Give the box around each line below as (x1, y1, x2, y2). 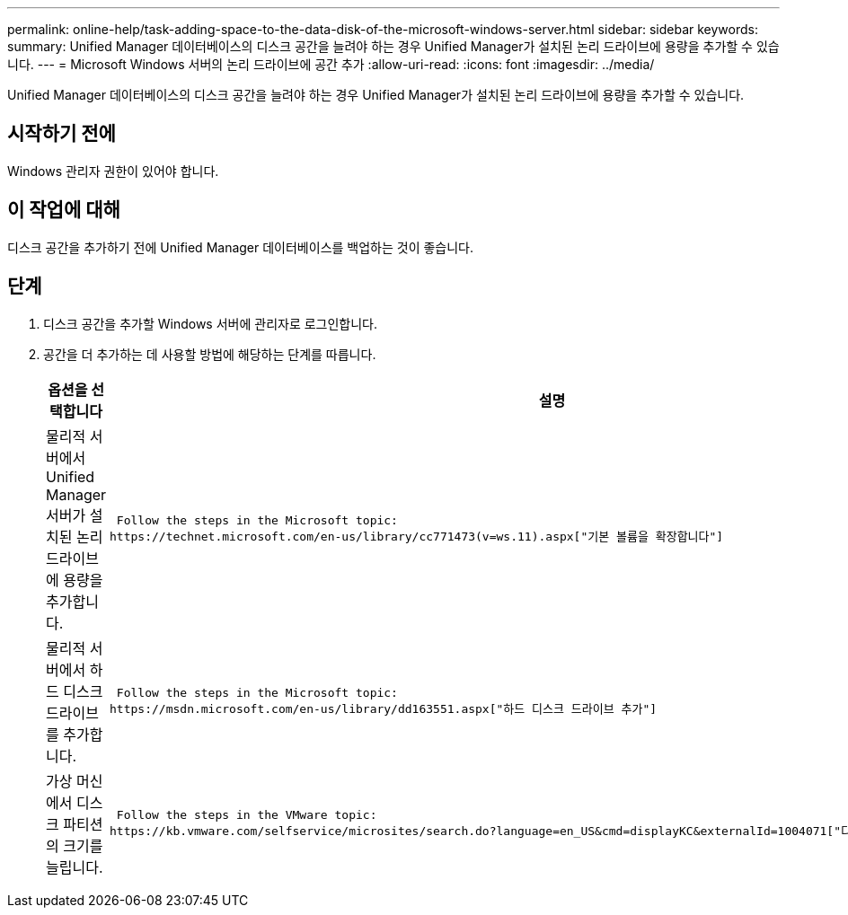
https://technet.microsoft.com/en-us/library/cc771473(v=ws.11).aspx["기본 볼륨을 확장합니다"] (110, 529, 724, 543)
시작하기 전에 (7, 122, 116, 145)
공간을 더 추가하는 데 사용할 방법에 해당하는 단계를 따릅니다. (43, 346, 376, 362)
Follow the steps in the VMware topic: (116, 807, 377, 822)
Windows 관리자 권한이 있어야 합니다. (7, 163, 219, 179)
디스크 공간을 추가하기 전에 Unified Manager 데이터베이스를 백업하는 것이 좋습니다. (7, 239, 474, 255)
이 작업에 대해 (7, 198, 120, 222)
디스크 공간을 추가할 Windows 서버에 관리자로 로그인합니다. (43, 315, 378, 331)
